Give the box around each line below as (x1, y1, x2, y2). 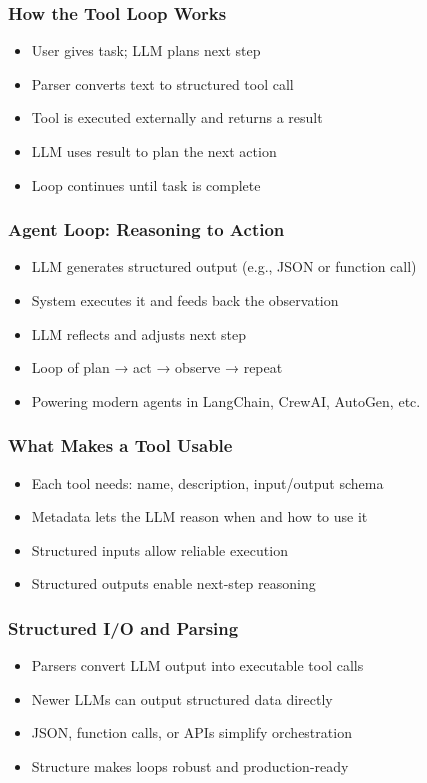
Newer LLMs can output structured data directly (31, 688, 333, 709)
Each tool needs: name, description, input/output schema (31, 472, 384, 493)
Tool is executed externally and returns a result (31, 107, 323, 128)
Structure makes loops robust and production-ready (31, 755, 349, 776)
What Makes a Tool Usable (8, 433, 233, 458)
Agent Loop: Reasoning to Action (8, 217, 285, 242)
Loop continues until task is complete (31, 174, 261, 195)
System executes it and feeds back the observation (31, 290, 339, 310)
